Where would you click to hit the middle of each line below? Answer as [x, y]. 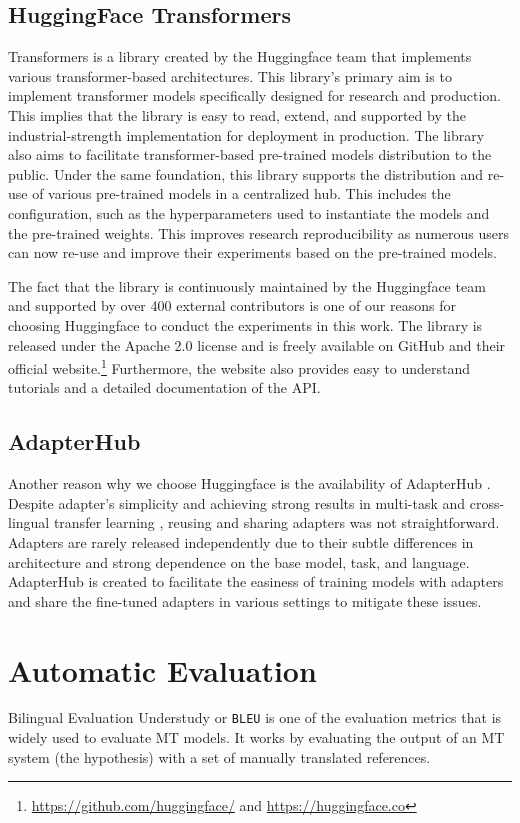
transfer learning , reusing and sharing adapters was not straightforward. [276, 522]
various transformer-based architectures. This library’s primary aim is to [230, 75]
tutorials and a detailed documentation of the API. [164, 387]
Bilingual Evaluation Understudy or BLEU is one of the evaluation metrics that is [255, 717]
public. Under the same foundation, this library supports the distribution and [246, 173]
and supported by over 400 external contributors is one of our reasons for [232, 305]
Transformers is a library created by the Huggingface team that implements [240, 56]
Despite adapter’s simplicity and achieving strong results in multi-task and [237, 502]
